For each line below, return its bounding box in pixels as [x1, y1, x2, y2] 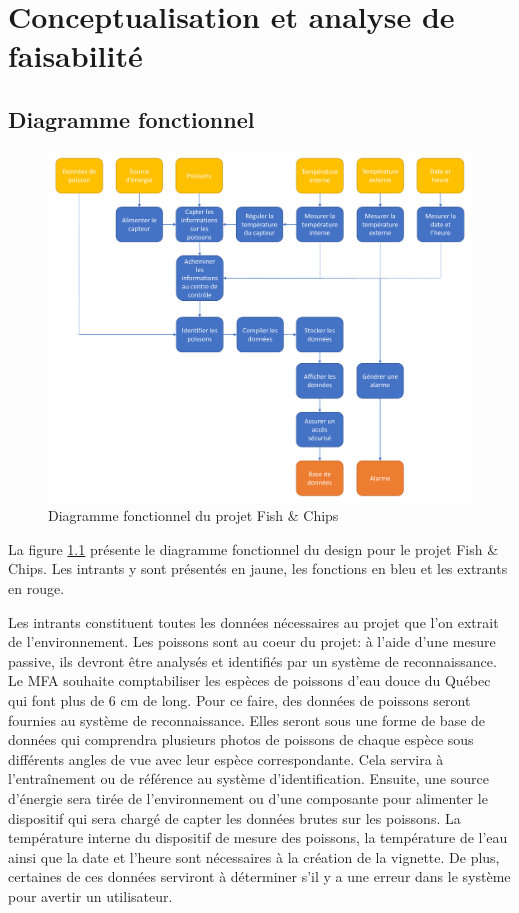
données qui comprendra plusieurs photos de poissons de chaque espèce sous [8, 729, 474, 750]
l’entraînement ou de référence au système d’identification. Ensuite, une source [8, 768, 489, 789]
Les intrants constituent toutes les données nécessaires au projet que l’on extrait [8, 611, 499, 632]
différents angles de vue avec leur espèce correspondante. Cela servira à [8, 748, 444, 769]
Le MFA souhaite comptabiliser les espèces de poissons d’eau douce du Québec [8, 670, 491, 691]
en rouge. [8, 578, 65, 599]
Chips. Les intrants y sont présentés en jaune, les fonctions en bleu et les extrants [8, 558, 508, 579]
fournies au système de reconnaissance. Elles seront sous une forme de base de [8, 709, 486, 730]
